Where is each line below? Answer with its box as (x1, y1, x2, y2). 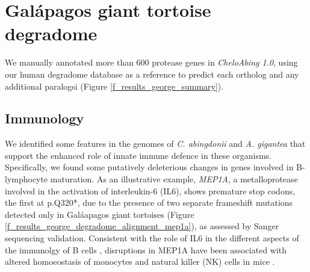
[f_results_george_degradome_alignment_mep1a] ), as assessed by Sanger (5, 220, 279, 232)
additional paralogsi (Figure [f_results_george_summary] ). (5, 79, 224, 92)
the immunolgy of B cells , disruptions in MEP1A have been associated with (5, 243, 287, 256)
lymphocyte (5, 173, 48, 185)
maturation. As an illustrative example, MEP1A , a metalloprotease (50, 173, 298, 185)
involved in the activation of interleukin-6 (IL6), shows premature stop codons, (5, 184, 296, 197)
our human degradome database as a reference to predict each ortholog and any (5, 67, 299, 80)
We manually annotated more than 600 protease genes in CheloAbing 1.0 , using (5, 56, 298, 69)
